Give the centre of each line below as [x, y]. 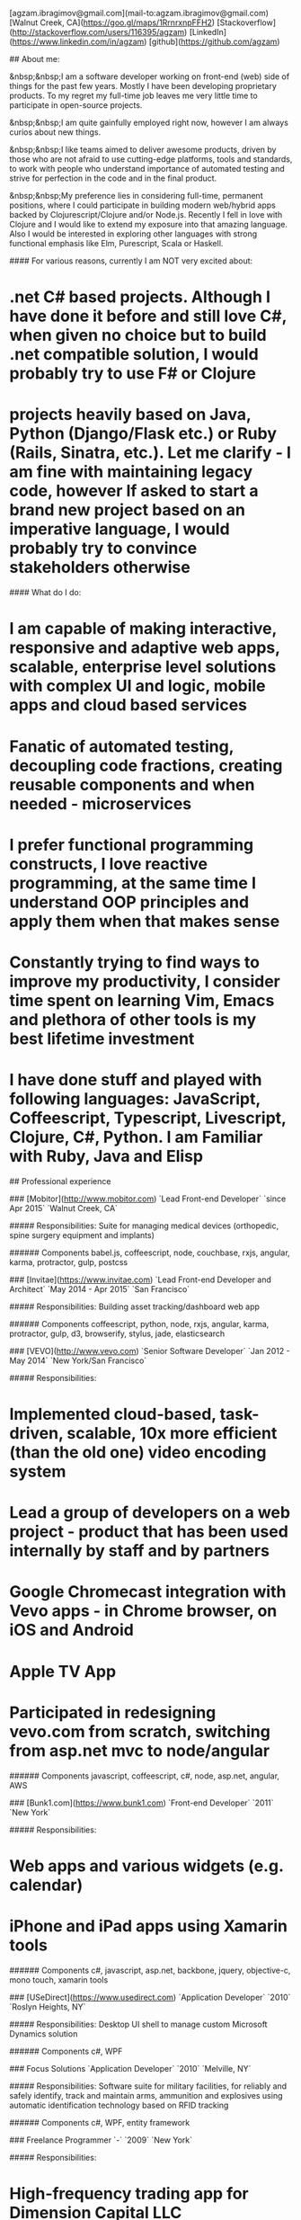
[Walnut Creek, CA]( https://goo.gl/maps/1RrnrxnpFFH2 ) [112, 22]
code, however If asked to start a [134, 491]
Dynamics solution [44, 2033]
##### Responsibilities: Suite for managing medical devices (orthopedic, [144, 1226]
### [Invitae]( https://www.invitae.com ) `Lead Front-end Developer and [141, 1279]
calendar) [46, 1885]
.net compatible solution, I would [134, 355]
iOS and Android [72, 1630]
